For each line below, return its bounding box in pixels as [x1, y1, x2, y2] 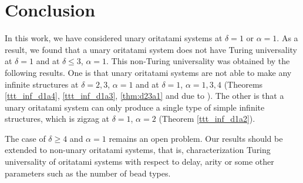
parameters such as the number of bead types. [5, 167, 171, 179]
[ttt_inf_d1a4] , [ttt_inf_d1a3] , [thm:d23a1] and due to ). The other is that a [5, 89, 284, 102]
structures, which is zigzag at [5, 112, 110, 125]
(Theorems [224, 78, 263, 90]
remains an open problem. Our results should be [109, 132, 283, 144]
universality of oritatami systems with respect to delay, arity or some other [5, 155, 274, 168]
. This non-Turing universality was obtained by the [106, 55, 290, 67]
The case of [5, 132, 46, 144]
